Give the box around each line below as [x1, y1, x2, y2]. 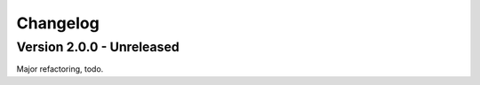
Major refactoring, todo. [16, 64, 104, 74]
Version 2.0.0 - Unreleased [16, 39, 180, 55]
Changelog [16, 13, 100, 33]
